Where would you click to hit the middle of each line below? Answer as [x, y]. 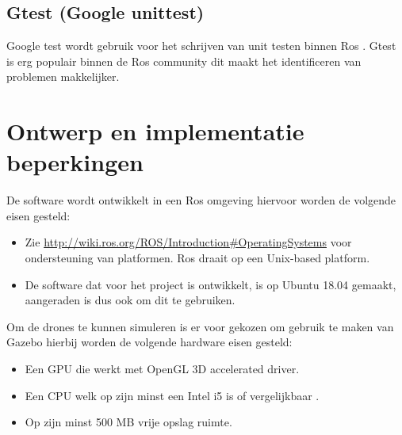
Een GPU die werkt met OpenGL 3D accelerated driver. [162, 369]
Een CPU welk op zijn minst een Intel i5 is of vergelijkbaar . [172, 395]
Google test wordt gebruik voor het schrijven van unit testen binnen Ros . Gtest [201, 46]
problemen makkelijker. [63, 76]
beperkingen [75, 162]
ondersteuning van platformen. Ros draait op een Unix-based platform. [197, 258]
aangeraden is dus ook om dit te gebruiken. [130, 300]
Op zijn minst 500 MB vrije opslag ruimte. [128, 422]
